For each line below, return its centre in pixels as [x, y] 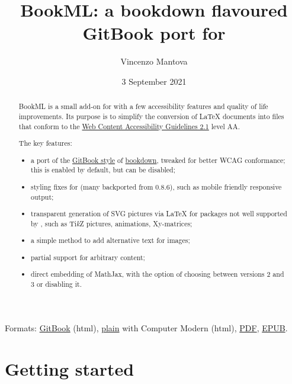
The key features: [45, 143]
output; [42, 196]
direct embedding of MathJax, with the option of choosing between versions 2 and [158, 274]
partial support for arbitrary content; [88, 257]
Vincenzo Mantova [154, 61]
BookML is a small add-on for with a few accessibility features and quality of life [143, 106]
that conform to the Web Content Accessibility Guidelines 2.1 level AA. [129, 126]
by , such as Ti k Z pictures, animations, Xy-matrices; [112, 223]
